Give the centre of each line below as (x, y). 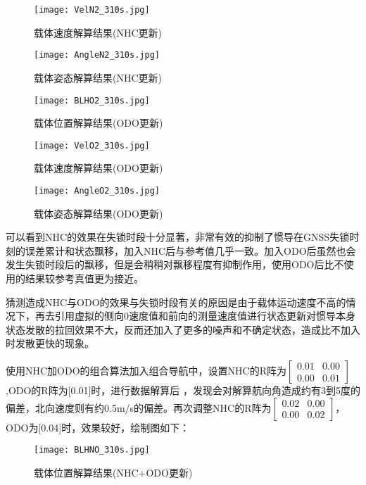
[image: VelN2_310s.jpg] (92, 10)
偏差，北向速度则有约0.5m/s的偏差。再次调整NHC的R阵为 (139, 407)
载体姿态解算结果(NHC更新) (98, 77)
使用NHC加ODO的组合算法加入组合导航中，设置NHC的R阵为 (146, 370)
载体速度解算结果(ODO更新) (99, 168)
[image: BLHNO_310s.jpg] (92, 450)
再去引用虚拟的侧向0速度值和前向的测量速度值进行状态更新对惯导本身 (195, 316)
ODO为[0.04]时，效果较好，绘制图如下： (98, 427)
